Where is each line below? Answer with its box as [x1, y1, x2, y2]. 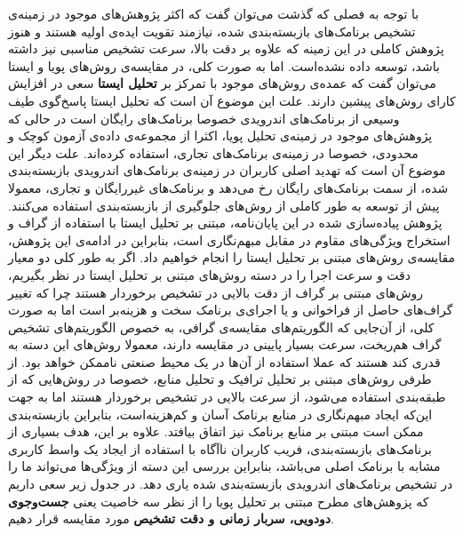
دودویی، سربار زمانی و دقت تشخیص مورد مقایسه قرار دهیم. [8, 509, 334, 528]
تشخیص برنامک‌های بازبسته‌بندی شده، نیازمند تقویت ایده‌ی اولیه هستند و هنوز [8, 21, 416, 40]
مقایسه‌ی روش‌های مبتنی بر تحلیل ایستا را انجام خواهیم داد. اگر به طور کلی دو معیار [8, 248, 456, 267]
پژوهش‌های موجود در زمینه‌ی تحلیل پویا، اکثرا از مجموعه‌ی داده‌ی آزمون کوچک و [8, 126, 433, 145]
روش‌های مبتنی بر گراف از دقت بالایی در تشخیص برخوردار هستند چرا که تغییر [8, 283, 423, 301]
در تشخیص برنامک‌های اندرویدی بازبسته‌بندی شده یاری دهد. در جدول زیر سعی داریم [8, 474, 453, 493]
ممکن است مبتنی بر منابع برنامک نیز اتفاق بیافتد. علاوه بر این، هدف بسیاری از [8, 422, 424, 441]
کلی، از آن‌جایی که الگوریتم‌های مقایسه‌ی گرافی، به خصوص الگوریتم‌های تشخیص [8, 317, 435, 336]
